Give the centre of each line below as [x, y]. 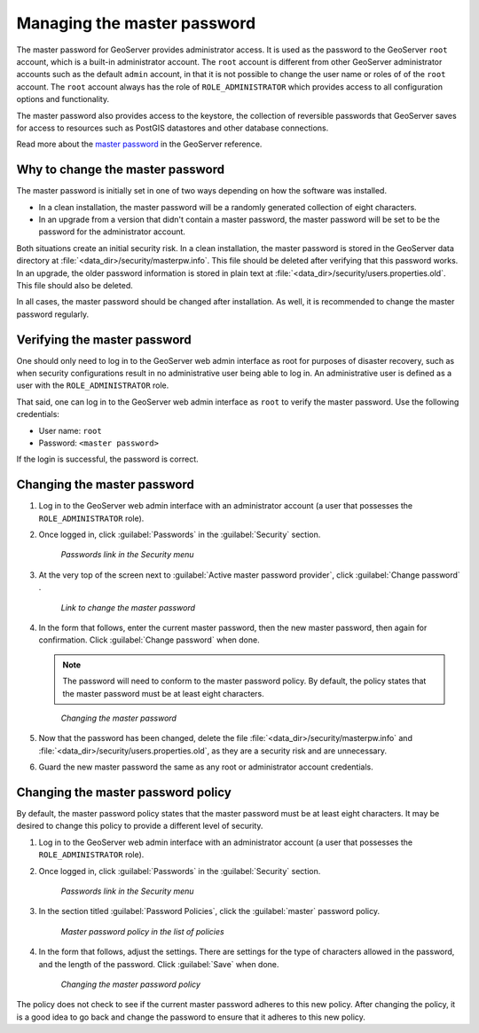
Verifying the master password [104, 339]
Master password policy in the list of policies [143, 931]
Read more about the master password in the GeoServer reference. [139, 144]
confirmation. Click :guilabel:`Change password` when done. [149, 640]
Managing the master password [136, 23]
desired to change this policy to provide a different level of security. [140, 826]
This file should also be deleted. [75, 285]
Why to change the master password [121, 170]
